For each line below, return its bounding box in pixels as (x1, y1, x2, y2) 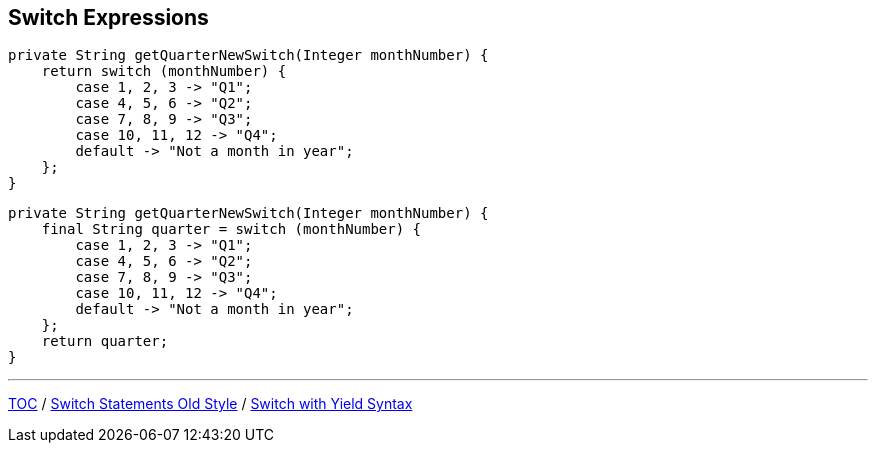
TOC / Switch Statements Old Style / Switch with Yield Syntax (8, 395, 413, 413)
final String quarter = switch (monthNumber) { (41, 221, 422, 238)
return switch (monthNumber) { (41, 63, 287, 80)
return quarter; (41, 333, 169, 350)
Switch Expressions (8, 5, 209, 30)
